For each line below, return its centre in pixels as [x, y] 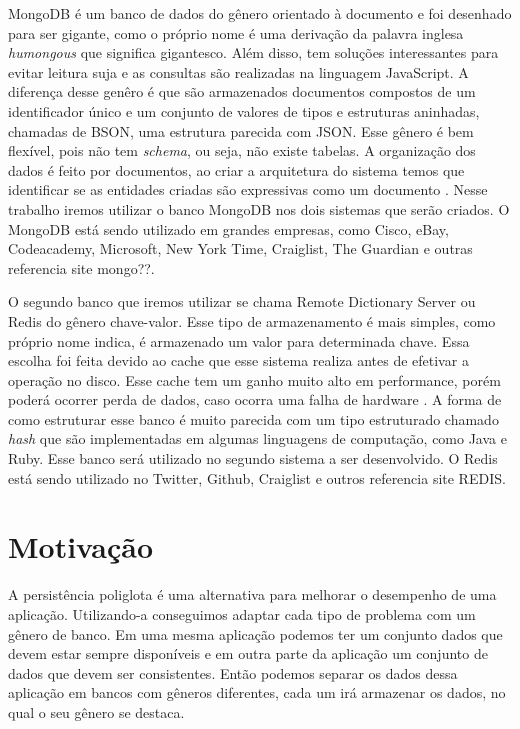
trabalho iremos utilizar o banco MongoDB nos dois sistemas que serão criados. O [259, 208]
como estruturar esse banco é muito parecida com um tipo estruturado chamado [253, 418]
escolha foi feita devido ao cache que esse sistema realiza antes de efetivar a [238, 360]
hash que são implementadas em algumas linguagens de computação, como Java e [257, 438]
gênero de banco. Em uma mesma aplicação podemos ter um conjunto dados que [255, 633]
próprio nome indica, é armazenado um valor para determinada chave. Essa [239, 340]
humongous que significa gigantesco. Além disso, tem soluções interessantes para [253, 52]
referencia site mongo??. [81, 267]
